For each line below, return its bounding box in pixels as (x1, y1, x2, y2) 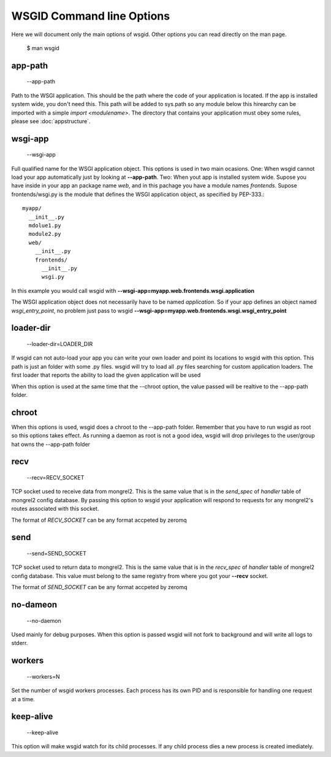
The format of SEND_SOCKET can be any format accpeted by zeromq (11, 584, 188, 591)
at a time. (11, 695, 35, 702)
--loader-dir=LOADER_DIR (26, 340, 93, 347)
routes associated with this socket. (11, 505, 99, 513)
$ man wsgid (26, 44, 59, 51)
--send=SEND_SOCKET (26, 549, 87, 557)
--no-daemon (26, 617, 61, 624)
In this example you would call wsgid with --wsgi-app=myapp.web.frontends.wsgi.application (11, 287, 254, 294)
